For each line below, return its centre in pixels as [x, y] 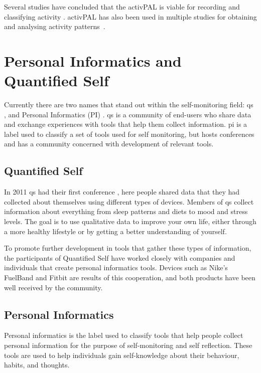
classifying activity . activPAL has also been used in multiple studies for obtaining [130, 16]
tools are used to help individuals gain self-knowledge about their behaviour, [122, 355]
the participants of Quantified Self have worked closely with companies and [120, 257]
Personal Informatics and [93, 60]
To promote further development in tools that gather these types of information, [128, 248]
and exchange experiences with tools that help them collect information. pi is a [126, 124]
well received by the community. [53, 287]
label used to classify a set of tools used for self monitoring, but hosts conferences [129, 134]
